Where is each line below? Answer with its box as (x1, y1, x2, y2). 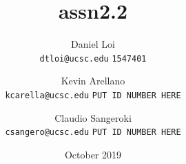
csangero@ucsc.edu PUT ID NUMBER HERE (5, 127, 181, 138)
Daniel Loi (71, 37, 115, 51)
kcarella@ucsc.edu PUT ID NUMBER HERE (5, 90, 181, 100)
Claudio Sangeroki (54, 110, 132, 125)
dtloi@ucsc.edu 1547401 (39, 53, 147, 64)
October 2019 (64, 147, 122, 161)
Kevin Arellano (61, 73, 125, 88)
